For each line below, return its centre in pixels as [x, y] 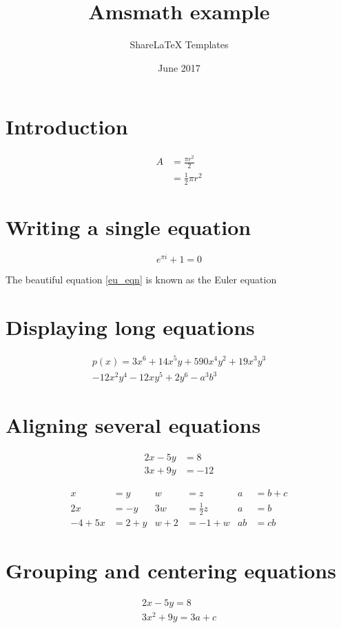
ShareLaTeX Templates [179, 44]
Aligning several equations [133, 425]
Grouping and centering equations [171, 570]
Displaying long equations [130, 326]
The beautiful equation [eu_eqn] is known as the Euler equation [141, 279]
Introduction [67, 126]
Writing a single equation [128, 226]
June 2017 [179, 67]
